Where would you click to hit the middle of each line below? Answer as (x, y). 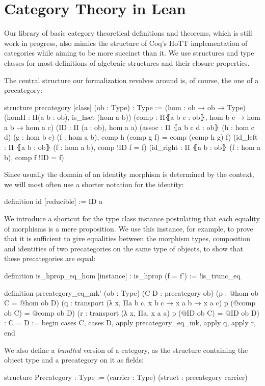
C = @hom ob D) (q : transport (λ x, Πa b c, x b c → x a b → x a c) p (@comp (130, 303)
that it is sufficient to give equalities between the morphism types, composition (127, 238)
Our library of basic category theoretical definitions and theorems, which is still (128, 33)
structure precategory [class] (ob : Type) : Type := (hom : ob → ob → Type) (125, 107)
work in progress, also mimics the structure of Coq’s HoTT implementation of (126, 43)
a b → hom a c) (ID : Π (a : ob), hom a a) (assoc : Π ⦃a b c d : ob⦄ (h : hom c (129, 127)
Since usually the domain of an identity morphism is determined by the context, (129, 174)
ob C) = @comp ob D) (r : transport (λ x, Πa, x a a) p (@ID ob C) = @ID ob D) (132, 312)
